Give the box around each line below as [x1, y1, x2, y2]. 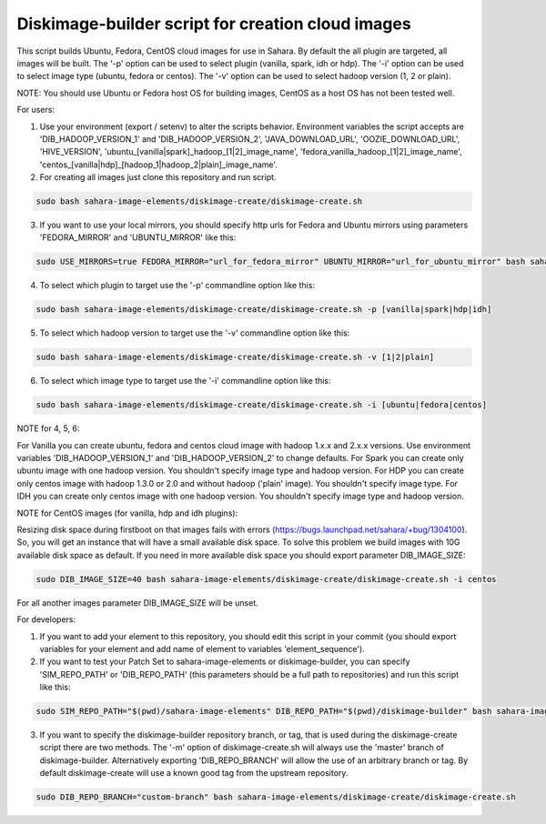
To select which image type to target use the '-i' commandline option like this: [39, 376, 331, 387]
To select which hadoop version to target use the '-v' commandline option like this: [39, 327, 350, 338]
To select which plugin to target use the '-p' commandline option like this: [39, 280, 316, 291]
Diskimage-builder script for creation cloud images [16, 14, 411, 34]
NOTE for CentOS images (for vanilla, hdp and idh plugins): [16, 507, 238, 518]
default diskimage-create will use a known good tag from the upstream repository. [39, 768, 349, 779]
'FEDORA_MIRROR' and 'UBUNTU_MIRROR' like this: [39, 232, 237, 243]
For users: [16, 105, 55, 116]
